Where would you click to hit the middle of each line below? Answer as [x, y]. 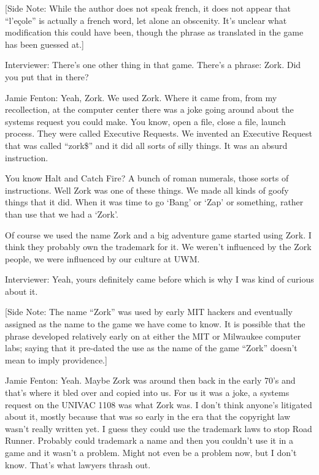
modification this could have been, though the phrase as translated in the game [154, 32]
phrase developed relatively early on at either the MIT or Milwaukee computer [153, 336]
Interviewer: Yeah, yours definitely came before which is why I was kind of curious [159, 279]
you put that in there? [47, 76]
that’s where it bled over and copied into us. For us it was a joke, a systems [147, 393]
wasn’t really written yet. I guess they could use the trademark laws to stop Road [159, 428]
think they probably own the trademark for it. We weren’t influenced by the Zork [158, 247]
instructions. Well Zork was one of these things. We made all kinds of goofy [147, 190]
